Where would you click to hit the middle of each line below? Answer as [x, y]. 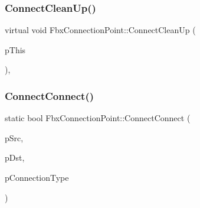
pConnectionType [37, 177]
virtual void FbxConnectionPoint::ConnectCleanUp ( [100, 30]
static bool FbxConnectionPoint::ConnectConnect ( [98, 118]
